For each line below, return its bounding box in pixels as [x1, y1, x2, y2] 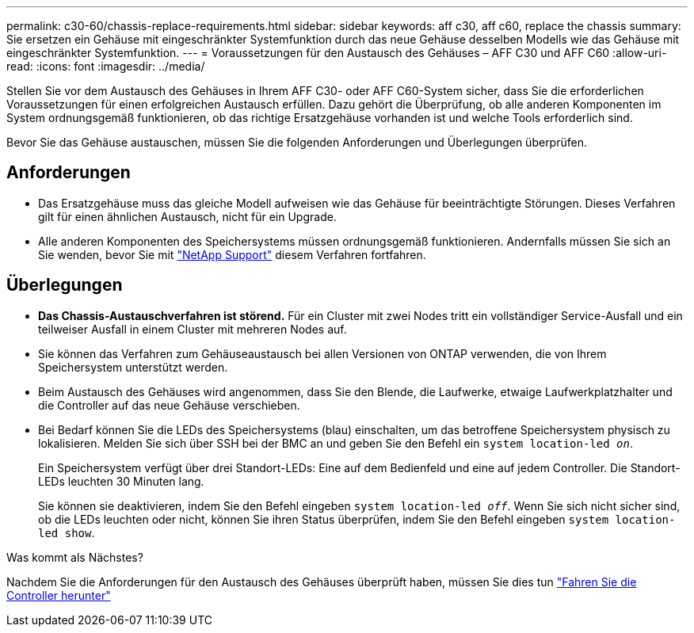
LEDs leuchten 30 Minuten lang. [38, 474, 204, 488]
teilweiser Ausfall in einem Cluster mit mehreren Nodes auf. [38, 322, 347, 336]
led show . [38, 525, 95, 540]
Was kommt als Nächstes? [6, 550, 143, 564]
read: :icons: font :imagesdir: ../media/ [6, 59, 205, 73]
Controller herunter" [6, 588, 111, 602]
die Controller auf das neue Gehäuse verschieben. [38, 398, 300, 412]
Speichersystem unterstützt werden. [38, 360, 228, 374]
